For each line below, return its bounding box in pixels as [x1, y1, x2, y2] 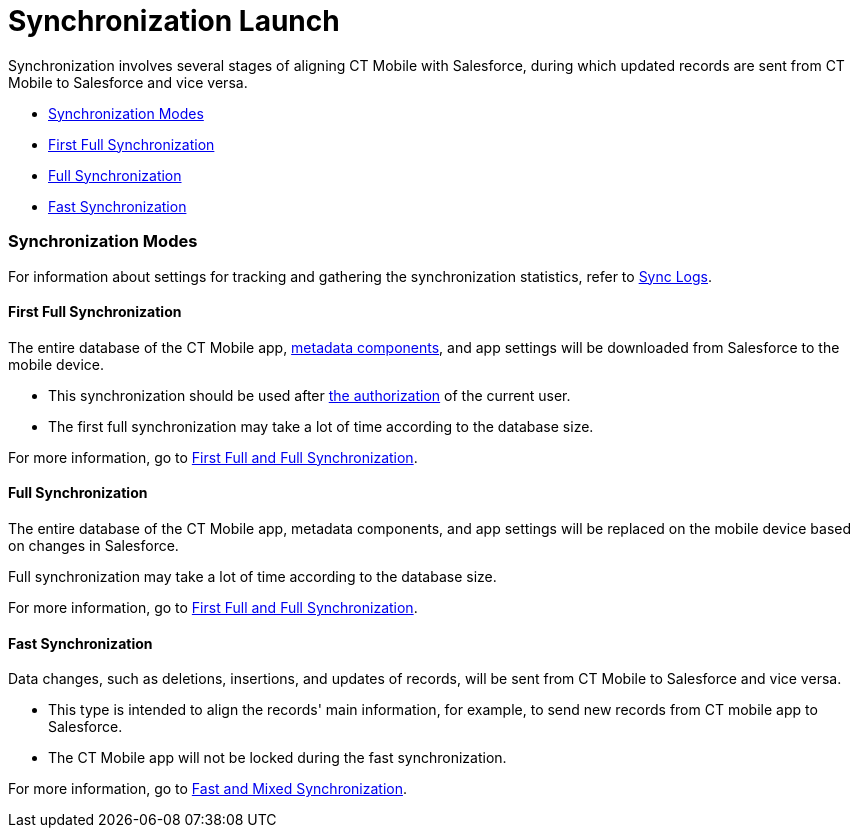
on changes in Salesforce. [8, 536, 179, 554]
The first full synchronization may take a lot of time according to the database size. [48, 417, 594, 435]
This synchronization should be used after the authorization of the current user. [48, 386, 571, 404]
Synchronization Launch [8, 4, 340, 38]
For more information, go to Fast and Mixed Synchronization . [8, 780, 407, 798]
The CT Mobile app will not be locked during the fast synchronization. [48, 749, 507, 767]
